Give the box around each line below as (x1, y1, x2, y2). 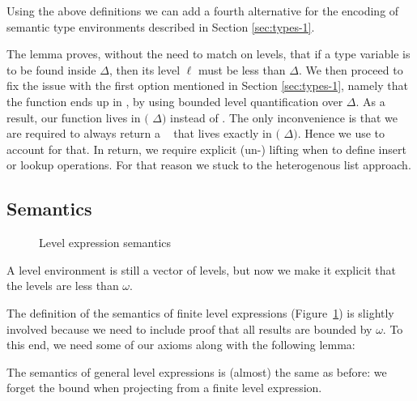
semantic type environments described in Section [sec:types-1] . (6, 18, 315, 35)
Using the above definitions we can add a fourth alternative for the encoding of (6, 2, 399, 19)
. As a (355, 92, 385, 109)
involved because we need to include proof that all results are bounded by (6, 320, 372, 337)
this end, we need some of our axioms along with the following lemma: (6, 336, 355, 353)
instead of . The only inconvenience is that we (170, 109, 398, 126)
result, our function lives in (6, 109, 141, 126)
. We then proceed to (298, 61, 403, 78)
